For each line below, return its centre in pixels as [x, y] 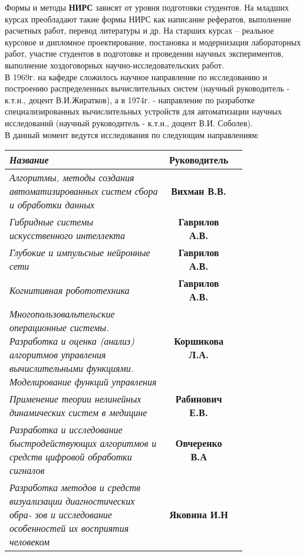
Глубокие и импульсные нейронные [80, 253]
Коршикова [199, 341]
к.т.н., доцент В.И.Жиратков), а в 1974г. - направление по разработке [130, 99]
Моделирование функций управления [83, 382]
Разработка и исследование [66, 430]
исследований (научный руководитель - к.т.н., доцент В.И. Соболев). [129, 122]
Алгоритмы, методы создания [72, 178]
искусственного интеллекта [68, 236]
